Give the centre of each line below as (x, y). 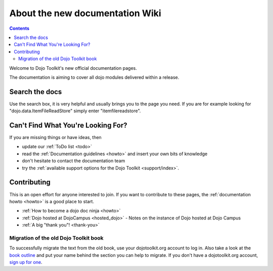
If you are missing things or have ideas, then (56, 138)
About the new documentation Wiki (85, 13)
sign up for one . (26, 262)
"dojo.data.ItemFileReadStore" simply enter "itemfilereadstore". (75, 111)
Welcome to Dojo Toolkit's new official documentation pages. (73, 68)
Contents (19, 28)
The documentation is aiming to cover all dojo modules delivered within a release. (94, 77)
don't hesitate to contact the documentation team (74, 161)
